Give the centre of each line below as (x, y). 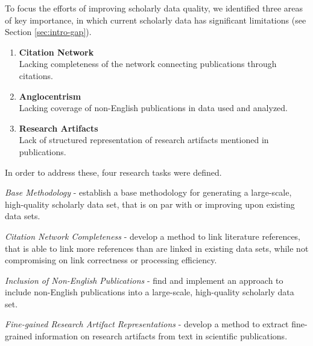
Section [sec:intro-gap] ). (48, 32)
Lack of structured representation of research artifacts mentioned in (144, 140)
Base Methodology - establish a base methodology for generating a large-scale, (148, 192)
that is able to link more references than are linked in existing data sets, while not (157, 248)
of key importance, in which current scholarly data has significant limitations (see (156, 20)
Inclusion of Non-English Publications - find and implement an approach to (144, 280)
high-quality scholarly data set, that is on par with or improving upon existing (150, 204)
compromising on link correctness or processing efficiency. (111, 260)
